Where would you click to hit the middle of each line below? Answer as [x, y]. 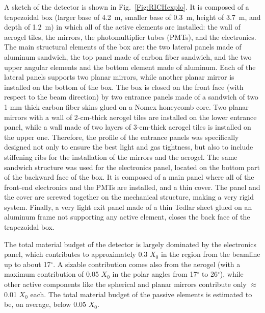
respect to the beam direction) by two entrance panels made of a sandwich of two [131, 97]
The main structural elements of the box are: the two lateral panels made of [123, 47]
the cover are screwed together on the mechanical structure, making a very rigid [129, 197]
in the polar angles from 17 [155, 274]
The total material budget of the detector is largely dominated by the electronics [130, 244]
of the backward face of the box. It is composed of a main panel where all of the [129, 177]
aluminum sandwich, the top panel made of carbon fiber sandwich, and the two [128, 56]
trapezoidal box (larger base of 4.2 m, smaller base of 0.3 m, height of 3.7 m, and [132, 17]
